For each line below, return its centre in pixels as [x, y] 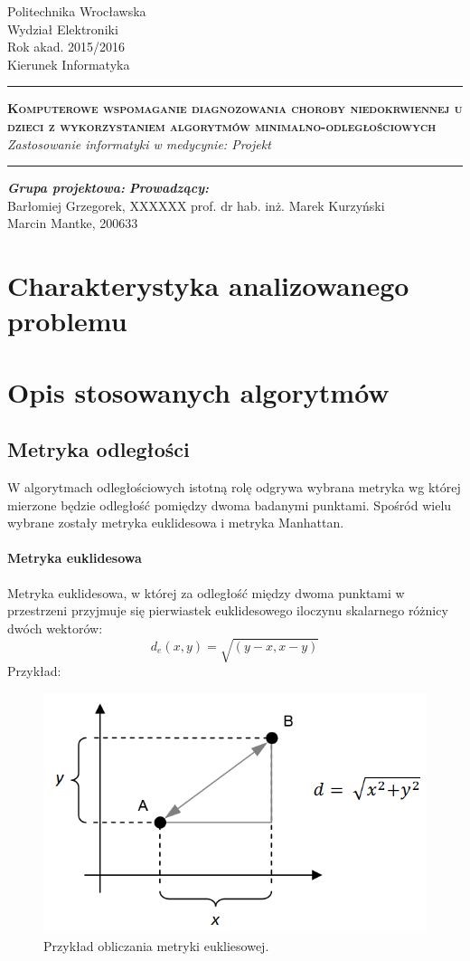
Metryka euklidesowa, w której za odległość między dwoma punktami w [206, 592]
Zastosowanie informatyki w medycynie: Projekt [139, 143]
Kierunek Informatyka [69, 64]
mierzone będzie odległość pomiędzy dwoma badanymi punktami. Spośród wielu [230, 504]
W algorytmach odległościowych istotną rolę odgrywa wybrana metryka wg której [234, 487]
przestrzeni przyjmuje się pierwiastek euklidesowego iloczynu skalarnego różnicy [228, 610]
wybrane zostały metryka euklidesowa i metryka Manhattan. [176, 523]
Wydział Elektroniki [63, 29]
